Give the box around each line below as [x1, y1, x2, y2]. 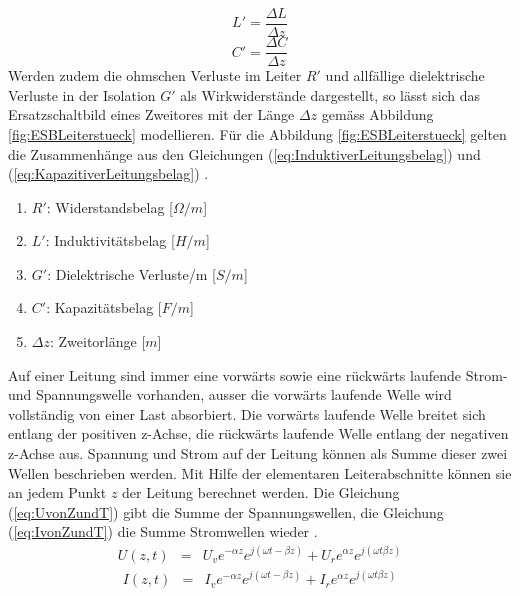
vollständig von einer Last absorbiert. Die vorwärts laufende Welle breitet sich [8, 403, 486, 424]
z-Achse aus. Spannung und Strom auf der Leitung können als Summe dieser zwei [8, 443, 508, 464]
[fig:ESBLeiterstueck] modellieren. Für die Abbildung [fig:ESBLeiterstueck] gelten [8, 123, 507, 144]
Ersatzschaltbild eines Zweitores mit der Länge [8, 104, 295, 125]
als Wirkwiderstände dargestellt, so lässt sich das [180, 84, 481, 105]
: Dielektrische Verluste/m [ [47, 263, 216, 284]
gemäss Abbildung [321, 104, 434, 125]
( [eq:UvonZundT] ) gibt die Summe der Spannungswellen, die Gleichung [8, 501, 444, 522]
